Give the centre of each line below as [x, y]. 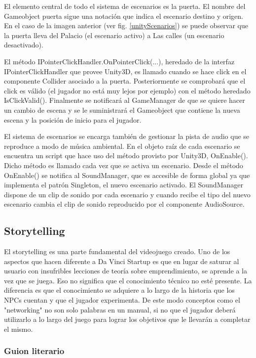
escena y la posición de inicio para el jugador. [73, 119]
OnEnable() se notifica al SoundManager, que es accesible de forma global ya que [127, 175]
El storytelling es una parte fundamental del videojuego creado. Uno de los [117, 251]
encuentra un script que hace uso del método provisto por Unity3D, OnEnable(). [126, 156]
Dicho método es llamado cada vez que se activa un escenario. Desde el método [124, 165]
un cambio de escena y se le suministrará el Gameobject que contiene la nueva [122, 110]
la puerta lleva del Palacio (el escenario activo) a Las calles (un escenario [114, 35]
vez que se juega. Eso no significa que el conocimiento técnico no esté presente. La [128, 280]
